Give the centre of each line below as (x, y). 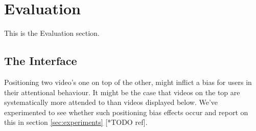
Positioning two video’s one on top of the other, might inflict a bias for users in (128, 82)
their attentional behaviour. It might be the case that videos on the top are (122, 92)
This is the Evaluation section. (52, 33)
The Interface (41, 61)
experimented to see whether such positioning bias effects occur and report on (126, 112)
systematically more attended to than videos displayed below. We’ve (111, 102)
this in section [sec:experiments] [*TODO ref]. (76, 122)
